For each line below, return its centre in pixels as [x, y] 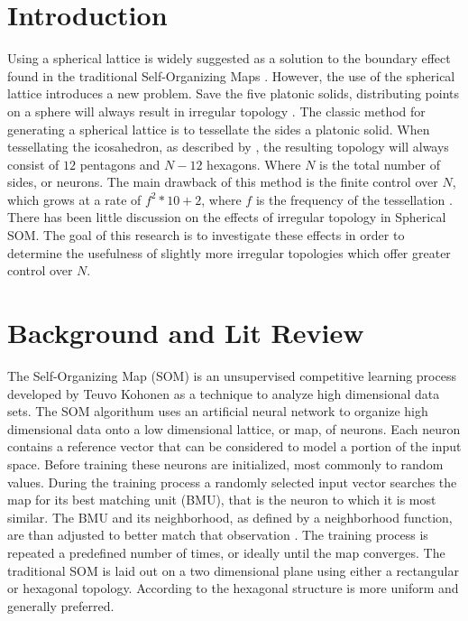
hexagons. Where [254, 164]
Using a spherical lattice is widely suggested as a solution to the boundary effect [229, 58]
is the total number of [380, 164]
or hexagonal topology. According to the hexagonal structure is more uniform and [233, 588]
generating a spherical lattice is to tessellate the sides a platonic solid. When [219, 129]
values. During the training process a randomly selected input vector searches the [232, 482]
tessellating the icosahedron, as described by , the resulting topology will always [228, 147]
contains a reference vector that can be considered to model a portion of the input [234, 446]
